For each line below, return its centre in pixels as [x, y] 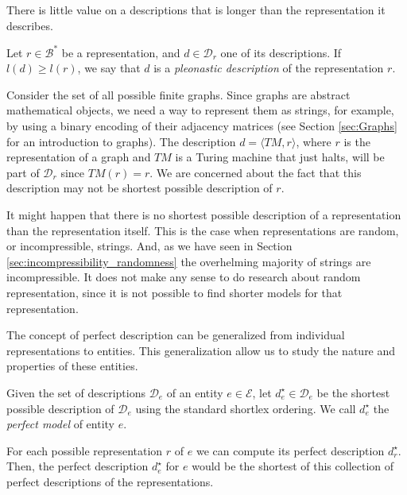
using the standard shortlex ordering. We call [246, 408]
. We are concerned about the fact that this [256, 172]
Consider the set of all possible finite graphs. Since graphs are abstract [178, 94]
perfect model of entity [60, 424]
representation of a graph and [79, 157]
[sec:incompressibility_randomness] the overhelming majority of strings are [189, 261]
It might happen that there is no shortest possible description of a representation [204, 215]
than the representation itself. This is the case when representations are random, [203, 230]
